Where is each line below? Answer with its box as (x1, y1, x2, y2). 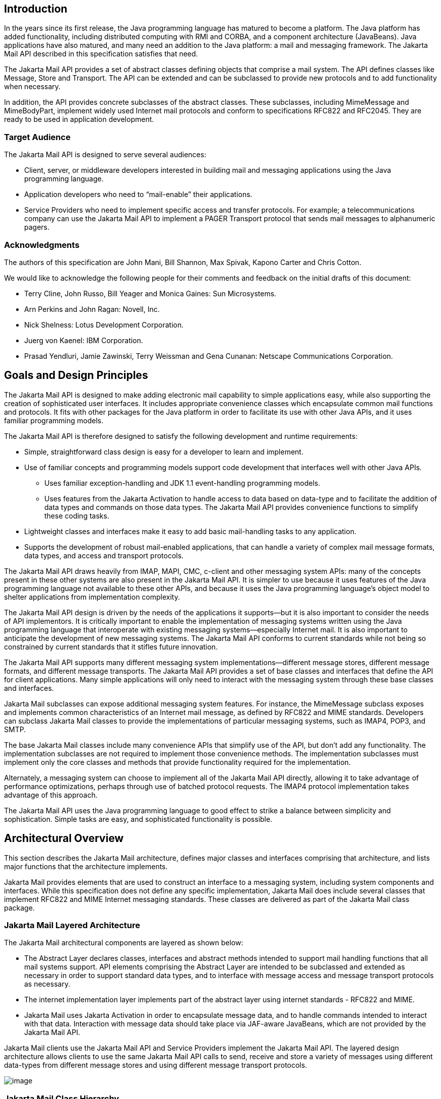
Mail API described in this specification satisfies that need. (4, 49, 198, 58)
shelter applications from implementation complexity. (4, 592, 180, 601)
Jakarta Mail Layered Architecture (4, 920, 141, 930)
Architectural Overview (4, 832, 124, 845)
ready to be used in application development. (4, 115, 154, 124)
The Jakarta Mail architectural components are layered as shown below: (4, 938, 243, 947)
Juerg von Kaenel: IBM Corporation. (24, 336, 143, 345)
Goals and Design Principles (4, 369, 148, 382)
